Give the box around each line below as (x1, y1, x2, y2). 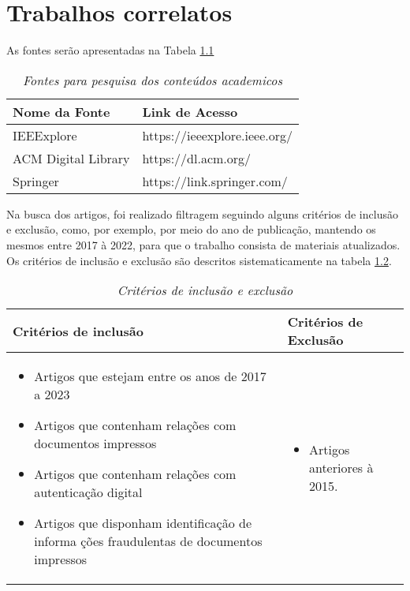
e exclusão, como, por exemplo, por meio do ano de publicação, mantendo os (6, 221, 376, 238)
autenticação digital (34, 483, 143, 502)
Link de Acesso (142, 102, 238, 121)
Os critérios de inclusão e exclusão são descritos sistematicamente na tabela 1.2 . (6, 252, 392, 268)
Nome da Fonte (13, 102, 110, 121)
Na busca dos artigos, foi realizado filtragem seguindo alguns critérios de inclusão (6, 205, 398, 222)
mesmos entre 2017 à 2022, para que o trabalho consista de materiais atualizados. (6, 236, 401, 252)
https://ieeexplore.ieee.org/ (142, 125, 293, 144)
